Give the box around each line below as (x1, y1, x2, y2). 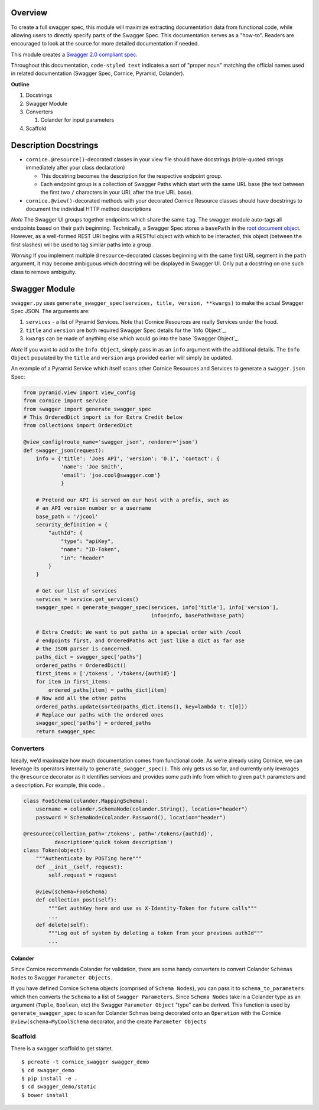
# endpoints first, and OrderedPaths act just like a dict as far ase (35, 637, 245, 644)
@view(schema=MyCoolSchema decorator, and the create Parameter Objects (11, 1018, 207, 1025)
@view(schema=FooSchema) (35, 888, 108, 895)
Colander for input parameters (40, 116, 115, 123)
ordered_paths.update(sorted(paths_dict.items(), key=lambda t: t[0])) (35, 703, 248, 710)
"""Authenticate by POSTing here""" (35, 855, 142, 862)
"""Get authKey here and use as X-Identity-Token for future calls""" (48, 904, 257, 912)
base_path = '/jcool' (35, 513, 99, 520)
